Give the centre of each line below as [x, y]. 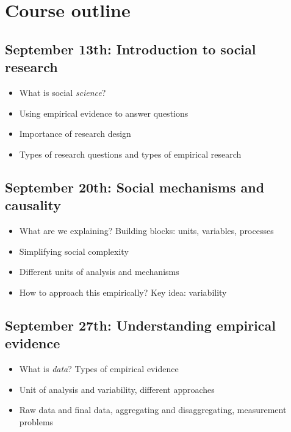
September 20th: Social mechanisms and [135, 187]
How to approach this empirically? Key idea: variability [123, 292]
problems [36, 421]
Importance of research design [75, 134]
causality [33, 205]
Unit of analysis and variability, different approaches [117, 389]
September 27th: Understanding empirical [140, 325]
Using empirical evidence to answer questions [104, 113]
